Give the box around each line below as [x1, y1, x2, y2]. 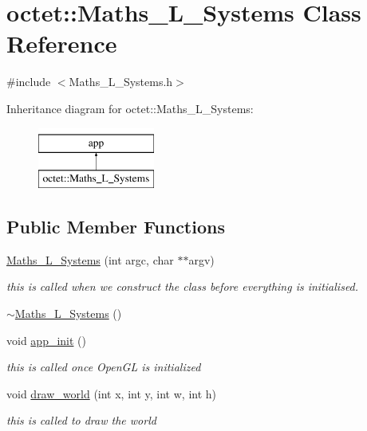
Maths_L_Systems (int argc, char [6, 251, 174, 268]
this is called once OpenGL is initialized [6, 359, 201, 375]
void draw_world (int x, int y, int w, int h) [6, 385, 217, 402]
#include [6, 73, 51, 90]
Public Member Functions [6, 214, 225, 239]
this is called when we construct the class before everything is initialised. [6, 278, 359, 295]
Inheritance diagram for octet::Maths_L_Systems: [6, 100, 254, 116]
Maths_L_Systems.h [69, 73, 173, 90]
